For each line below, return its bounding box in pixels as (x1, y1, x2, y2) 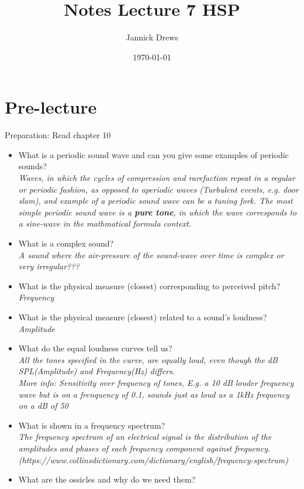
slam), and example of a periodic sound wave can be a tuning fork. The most (18, 194, 293, 207)
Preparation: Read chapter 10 (5, 129, 111, 141)
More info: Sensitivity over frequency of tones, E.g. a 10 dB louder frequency (18, 376, 294, 388)
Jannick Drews (126, 31, 178, 43)
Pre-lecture (5, 95, 97, 119)
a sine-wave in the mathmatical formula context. (18, 217, 191, 230)
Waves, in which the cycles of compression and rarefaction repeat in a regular (18, 172, 295, 184)
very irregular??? (18, 260, 80, 272)
